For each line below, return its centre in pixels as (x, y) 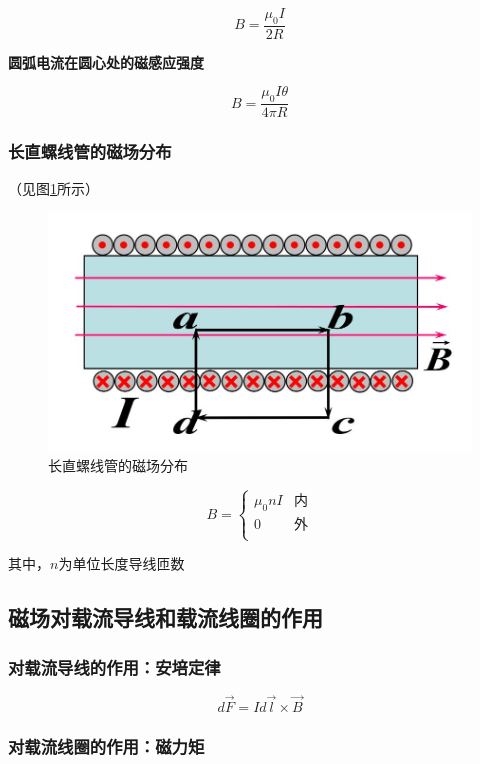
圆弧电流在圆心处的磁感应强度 (106, 61)
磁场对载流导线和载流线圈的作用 (165, 617)
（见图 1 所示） (53, 188)
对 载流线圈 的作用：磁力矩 (106, 745)
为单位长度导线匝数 (121, 563)
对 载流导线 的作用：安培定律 (114, 666)
